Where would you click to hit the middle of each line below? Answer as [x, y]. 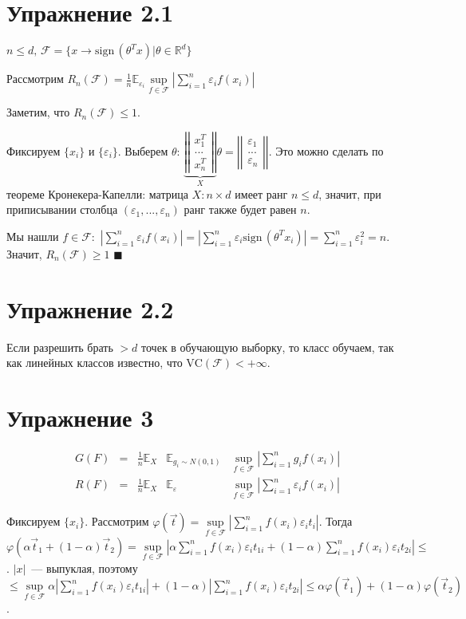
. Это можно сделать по [326, 150]
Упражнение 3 [80, 417]
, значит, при [350, 193]
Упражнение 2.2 [90, 308]
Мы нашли [33, 236]
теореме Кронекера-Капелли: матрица [97, 193]
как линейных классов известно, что [95, 363]
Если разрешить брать [60, 347]
